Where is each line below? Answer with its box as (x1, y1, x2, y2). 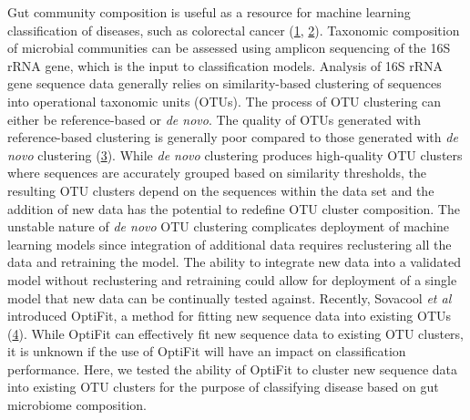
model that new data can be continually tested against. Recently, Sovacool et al (7, 288, 452, 307)
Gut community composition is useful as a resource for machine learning (7, 3, 411, 21)
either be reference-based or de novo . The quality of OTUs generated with (7, 109, 421, 128)
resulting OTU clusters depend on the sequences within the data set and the (7, 180, 434, 200)
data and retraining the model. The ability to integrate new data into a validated (7, 252, 461, 271)
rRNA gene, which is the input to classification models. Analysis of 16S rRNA (7, 56, 444, 75)
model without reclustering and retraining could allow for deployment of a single (7, 270, 457, 289)
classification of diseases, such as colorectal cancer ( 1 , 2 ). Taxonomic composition (7, 20, 460, 39)
